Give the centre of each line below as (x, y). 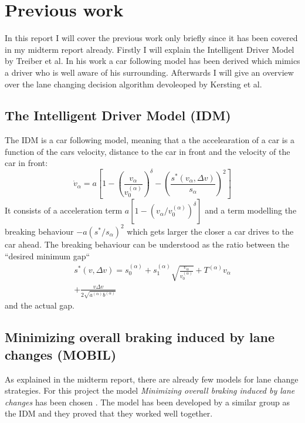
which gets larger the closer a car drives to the (210, 231)
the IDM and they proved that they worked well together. (109, 413)
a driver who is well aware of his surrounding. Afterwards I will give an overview (149, 72)
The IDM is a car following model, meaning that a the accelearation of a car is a (150, 140)
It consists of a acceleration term (64, 210)
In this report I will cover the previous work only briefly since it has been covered (151, 38)
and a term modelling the (251, 210)
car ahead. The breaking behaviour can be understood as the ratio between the (147, 244)
